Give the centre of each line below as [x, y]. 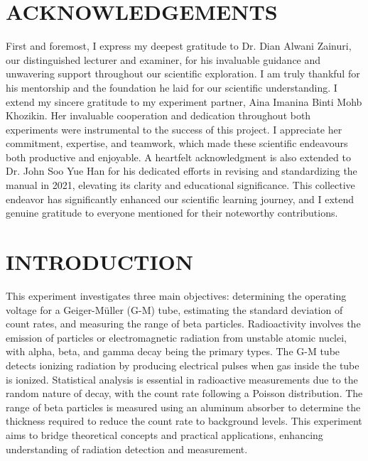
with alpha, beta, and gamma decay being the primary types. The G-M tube [173, 351]
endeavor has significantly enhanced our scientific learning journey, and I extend [180, 199]
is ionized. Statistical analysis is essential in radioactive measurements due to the [182, 379]
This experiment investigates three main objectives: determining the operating [176, 295]
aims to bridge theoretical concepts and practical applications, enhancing [164, 434]
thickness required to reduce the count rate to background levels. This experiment [184, 421]
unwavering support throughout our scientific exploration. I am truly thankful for [183, 74]
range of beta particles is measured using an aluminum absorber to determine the [183, 407]
